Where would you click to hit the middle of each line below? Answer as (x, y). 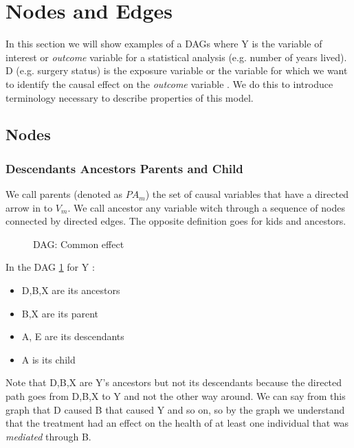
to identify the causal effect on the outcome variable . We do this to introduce (169, 83)
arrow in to (29, 207)
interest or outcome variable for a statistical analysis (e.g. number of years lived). (176, 57)
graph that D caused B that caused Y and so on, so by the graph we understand (175, 409)
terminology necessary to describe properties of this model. (130, 97)
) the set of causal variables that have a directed (247, 194)
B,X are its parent (60, 313)
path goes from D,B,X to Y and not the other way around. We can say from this (176, 396)
